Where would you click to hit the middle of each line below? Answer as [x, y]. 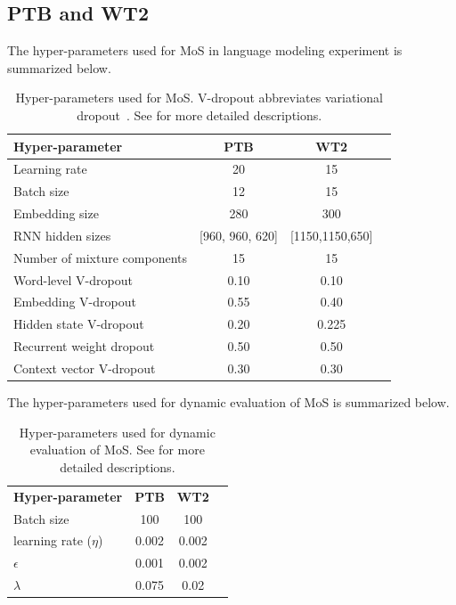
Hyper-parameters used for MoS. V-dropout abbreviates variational [199, 98]
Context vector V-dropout [85, 368]
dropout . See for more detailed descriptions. [199, 114]
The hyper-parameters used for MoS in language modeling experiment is [205, 50]
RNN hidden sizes [62, 235]
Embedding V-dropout [75, 302]
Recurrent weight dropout [84, 346]
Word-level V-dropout [73, 279]
